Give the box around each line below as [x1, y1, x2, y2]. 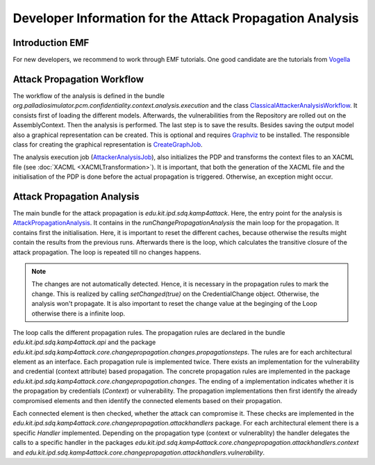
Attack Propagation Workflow [12, 73, 144, 85]
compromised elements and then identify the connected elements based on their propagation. [12, 396, 283, 405]
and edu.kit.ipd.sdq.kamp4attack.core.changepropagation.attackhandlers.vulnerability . [12, 448, 265, 457]
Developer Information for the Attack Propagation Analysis [12, 10, 359, 26]
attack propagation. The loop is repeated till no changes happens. [12, 247, 201, 256]
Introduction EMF [12, 37, 90, 49]
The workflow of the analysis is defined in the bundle [12, 91, 165, 100]
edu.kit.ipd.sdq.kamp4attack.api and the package [12, 338, 156, 347]
